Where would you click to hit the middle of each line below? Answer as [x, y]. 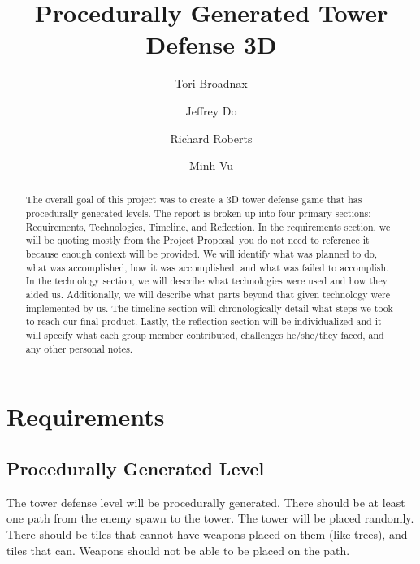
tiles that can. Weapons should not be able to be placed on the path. [178, 550]
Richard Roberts [211, 138]
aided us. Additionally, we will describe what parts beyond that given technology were [208, 295]
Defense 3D [211, 44]
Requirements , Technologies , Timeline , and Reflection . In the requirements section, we [208, 226]
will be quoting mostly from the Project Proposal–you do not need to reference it [197, 240]
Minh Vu [211, 165]
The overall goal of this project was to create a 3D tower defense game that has [194, 200]
